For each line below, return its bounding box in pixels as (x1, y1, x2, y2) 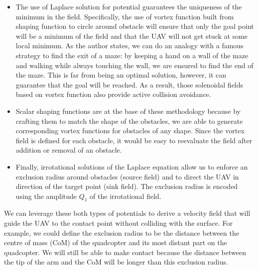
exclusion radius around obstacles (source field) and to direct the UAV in (15, 171, 239, 181)
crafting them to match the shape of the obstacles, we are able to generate (15, 115, 243, 126)
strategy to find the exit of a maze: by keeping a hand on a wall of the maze (15, 50, 249, 60)
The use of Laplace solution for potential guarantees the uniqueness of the (15, 1, 242, 11)
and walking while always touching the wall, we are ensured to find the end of (15, 60, 254, 70)
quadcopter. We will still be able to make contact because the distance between (4, 247, 246, 257)
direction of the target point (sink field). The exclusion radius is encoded (15, 181, 238, 191)
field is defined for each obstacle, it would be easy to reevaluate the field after (15, 135, 253, 145)
